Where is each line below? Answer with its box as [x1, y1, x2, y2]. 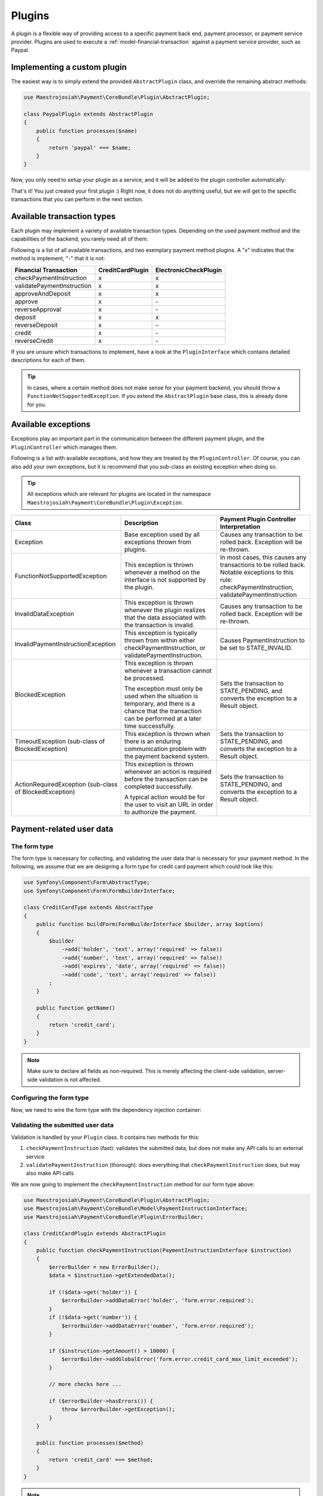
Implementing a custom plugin [11, 62, 127, 72]
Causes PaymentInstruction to [220, 636, 305, 644]
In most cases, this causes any [220, 554, 307, 562]
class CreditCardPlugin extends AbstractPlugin [23, 1230, 166, 1237]
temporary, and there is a [124, 700, 196, 708]
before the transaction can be [124, 775, 208, 783]
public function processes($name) [36, 127, 138, 134]
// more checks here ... [48, 1381, 122, 1388]
